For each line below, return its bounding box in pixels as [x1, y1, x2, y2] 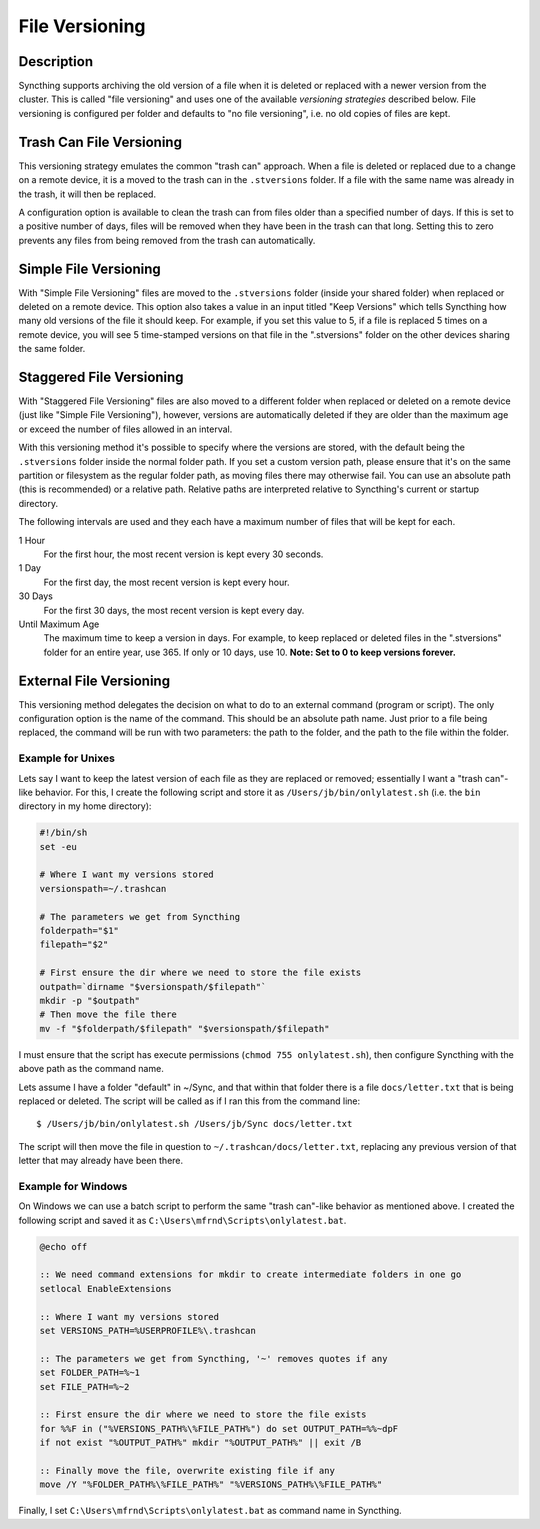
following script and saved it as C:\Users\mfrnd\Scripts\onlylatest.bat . [18, 1214, 347, 1226]
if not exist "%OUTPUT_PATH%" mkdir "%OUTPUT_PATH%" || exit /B [39, 1437, 362, 1449]
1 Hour [18, 534, 45, 546]
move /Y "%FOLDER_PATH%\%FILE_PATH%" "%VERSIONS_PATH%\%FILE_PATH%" [39, 1479, 383, 1490]
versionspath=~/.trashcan [39, 883, 167, 894]
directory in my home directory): [18, 800, 152, 812]
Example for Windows [18, 1179, 128, 1193]
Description [18, 53, 94, 70]
